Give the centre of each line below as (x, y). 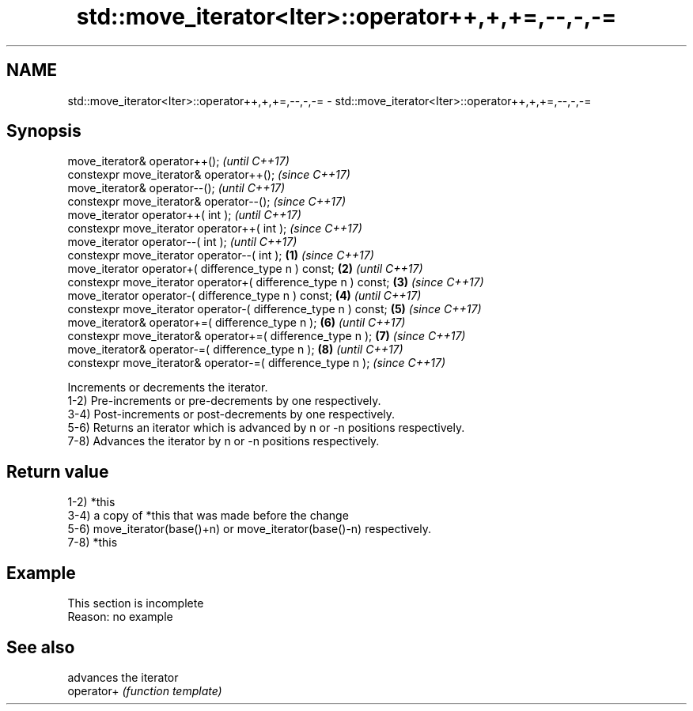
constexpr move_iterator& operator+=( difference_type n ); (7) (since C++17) (267, 336)
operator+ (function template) (145, 690)
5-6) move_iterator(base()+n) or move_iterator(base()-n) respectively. (249, 529)
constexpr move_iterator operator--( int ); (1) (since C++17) (221, 255)
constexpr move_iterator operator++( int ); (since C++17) (215, 229)
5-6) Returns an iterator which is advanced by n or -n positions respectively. (266, 428)
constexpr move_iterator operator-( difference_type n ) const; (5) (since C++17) (275, 309)
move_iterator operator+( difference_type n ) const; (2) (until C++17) (245, 269)
